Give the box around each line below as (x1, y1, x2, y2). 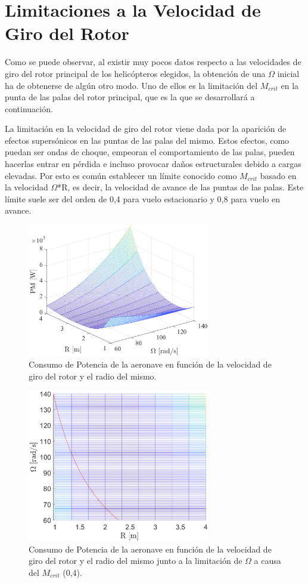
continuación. (5, 102, 53, 115)
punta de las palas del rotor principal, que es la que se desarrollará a (5, 91, 255, 103)
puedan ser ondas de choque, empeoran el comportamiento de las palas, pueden (5, 146, 295, 158)
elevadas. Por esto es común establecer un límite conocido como (5, 169, 237, 181)
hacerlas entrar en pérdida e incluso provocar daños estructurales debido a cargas (5, 158, 301, 170)
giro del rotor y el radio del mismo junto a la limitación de (29, 554, 242, 567)
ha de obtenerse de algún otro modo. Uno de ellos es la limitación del (5, 79, 258, 91)
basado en (260, 169, 297, 181)
